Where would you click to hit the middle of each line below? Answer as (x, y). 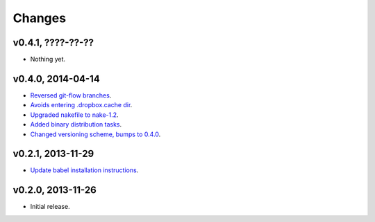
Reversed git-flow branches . (71, 95)
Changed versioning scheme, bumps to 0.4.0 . (95, 134)
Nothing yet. (48, 59)
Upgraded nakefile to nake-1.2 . (74, 115)
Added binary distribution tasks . (76, 124)
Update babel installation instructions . (84, 170)
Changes (39, 18)
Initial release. (50, 207)
